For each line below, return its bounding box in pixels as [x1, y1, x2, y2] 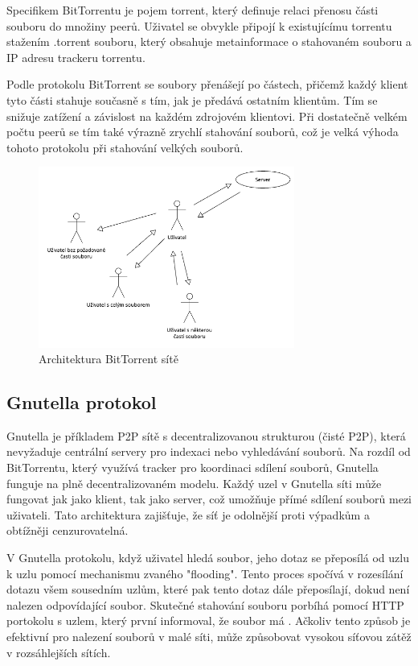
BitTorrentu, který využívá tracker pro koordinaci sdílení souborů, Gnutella [6, 459, 379, 476]
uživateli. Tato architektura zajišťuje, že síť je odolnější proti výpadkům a [6, 506, 370, 523]
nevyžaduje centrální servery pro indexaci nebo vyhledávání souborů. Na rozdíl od [6, 443, 411, 460]
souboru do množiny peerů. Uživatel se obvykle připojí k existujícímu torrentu [6, 17, 392, 34]
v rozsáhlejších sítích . [6, 643, 111, 660]
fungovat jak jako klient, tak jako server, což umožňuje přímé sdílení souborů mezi [6, 490, 412, 507]
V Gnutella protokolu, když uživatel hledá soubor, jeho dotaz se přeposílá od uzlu [6, 549, 409, 566]
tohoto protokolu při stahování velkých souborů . [6, 139, 244, 155]
